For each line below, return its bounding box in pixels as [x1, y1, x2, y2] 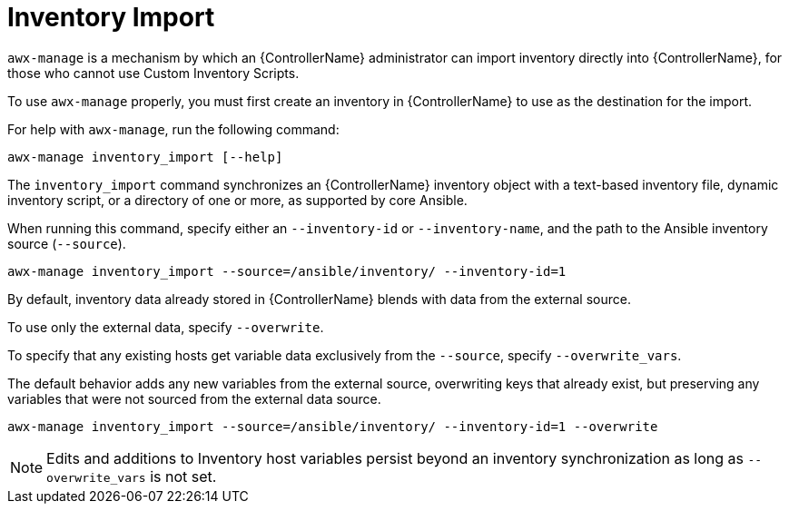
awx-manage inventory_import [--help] [7, 149, 283, 164]
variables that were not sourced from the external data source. [7, 390, 381, 407]
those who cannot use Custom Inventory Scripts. [7, 64, 300, 81]
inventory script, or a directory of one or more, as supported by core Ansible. [7, 192, 468, 208]
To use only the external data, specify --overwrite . [7, 319, 324, 335]
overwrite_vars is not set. [46, 467, 217, 486]
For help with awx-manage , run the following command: [7, 121, 340, 137]
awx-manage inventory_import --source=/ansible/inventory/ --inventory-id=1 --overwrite [7, 418, 658, 434]
